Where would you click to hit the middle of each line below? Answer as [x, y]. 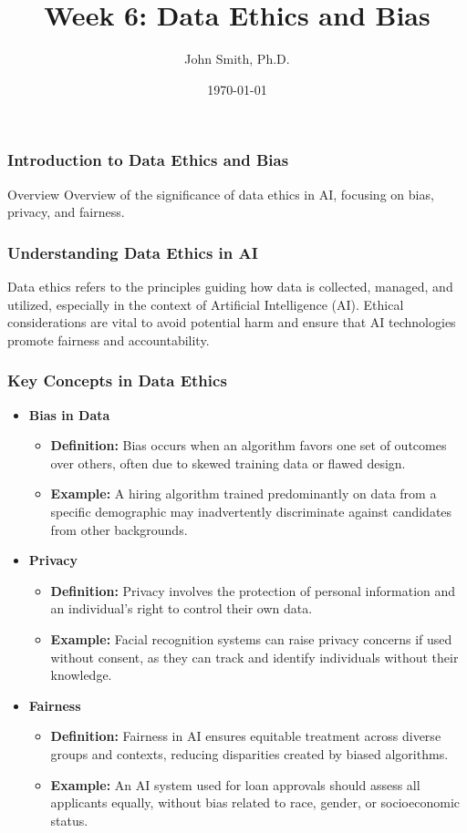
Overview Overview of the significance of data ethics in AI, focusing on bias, [221, 194]
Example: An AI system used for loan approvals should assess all [235, 784]
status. [69, 820]
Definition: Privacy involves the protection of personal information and [253, 590]
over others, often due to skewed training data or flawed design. [228, 463]
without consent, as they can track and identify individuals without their [254, 657]
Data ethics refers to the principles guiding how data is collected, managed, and [230, 287]
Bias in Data [69, 414]
